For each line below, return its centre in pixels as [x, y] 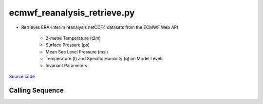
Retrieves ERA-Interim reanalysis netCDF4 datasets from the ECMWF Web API [100, 27]
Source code [22, 76]
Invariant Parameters [66, 65]
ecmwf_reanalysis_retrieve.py [72, 13]
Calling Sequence [37, 90]
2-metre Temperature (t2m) [73, 38]
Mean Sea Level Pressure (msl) [77, 52]
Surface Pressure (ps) [68, 45]
